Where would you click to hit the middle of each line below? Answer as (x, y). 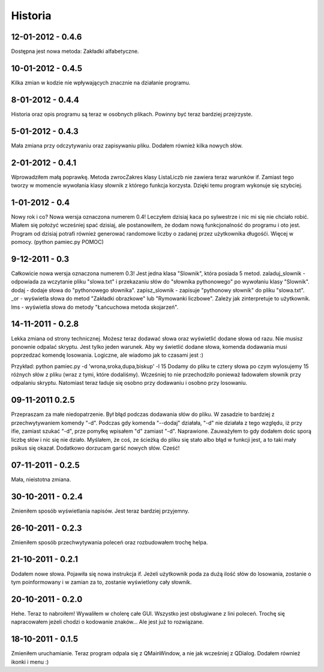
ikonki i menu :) (30, 662)
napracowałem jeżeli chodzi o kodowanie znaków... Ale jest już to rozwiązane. (107, 622)
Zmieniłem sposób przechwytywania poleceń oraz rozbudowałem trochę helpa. (109, 542)
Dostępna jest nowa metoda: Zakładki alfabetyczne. (75, 52)
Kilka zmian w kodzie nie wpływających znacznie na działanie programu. (101, 82)
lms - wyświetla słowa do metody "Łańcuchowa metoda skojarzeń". (95, 307)
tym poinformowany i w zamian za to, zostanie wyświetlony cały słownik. (101, 582)
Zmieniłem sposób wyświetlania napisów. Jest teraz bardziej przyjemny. (100, 511)
